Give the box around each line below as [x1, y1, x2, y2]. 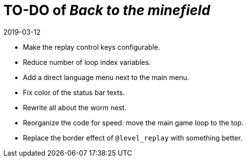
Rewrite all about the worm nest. [23, 103, 127, 112]
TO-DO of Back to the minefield [3, 2, 210, 19]
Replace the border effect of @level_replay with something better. [23, 133, 243, 142]
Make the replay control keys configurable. [23, 42, 160, 51]
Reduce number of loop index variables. [23, 58, 151, 66]
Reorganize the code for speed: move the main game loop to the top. [23, 118, 244, 127]
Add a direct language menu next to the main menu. [23, 73, 190, 81]
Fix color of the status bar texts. [23, 88, 125, 97]
